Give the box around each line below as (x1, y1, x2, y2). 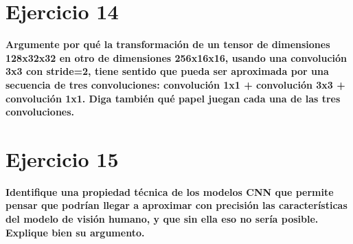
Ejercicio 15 (5, 144, 119, 173)
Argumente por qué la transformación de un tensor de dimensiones (5, 37, 330, 52)
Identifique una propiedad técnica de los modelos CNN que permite (5, 184, 334, 199)
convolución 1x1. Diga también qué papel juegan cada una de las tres (5, 91, 341, 105)
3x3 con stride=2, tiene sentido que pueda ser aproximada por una (5, 64, 329, 78)
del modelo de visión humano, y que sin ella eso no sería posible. (5, 212, 319, 225)
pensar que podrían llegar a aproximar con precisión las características (5, 198, 348, 212)
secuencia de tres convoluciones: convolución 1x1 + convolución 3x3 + (5, 77, 345, 91)
